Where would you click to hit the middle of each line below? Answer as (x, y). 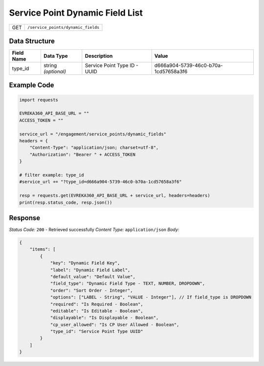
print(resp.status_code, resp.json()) (66, 202)
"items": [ (43, 249)
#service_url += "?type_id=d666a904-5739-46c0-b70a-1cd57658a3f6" (100, 182)
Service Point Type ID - (112, 65)
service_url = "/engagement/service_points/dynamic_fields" (93, 134)
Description (99, 56)
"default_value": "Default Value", (93, 277)
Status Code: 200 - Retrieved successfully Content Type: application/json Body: (94, 230)
